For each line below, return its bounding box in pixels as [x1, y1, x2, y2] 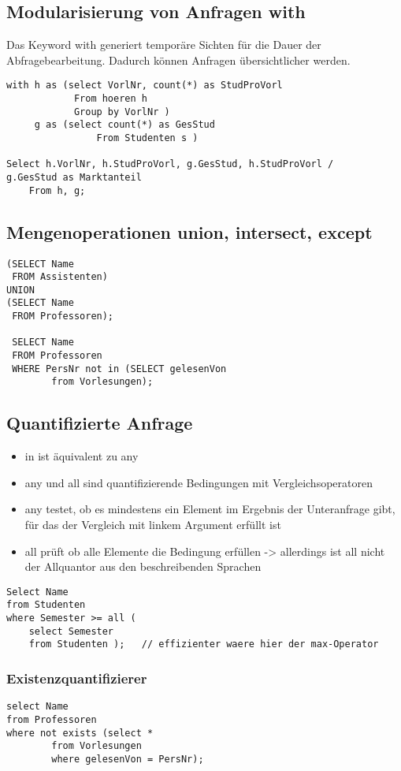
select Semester [28, 625, 114, 637]
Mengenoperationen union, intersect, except [6, 219, 373, 244]
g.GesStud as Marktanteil [6, 171, 142, 183]
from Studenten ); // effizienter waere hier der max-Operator [28, 639, 379, 650]
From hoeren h [73, 93, 147, 105]
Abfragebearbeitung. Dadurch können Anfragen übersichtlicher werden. [6, 51, 351, 68]
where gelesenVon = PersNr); [51, 753, 204, 765]
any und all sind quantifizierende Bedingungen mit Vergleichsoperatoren [24, 474, 373, 490]
